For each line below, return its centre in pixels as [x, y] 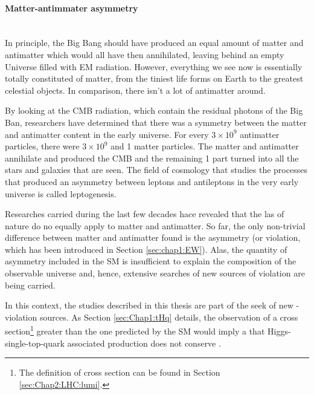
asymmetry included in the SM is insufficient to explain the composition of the [151, 261]
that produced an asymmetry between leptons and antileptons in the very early [152, 181]
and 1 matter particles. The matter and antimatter [205, 146]
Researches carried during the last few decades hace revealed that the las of [145, 214]
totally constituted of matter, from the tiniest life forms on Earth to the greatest [154, 78]
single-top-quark [35, 343]
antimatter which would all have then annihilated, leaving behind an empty [145, 54]
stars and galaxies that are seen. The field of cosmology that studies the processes [156, 170]
